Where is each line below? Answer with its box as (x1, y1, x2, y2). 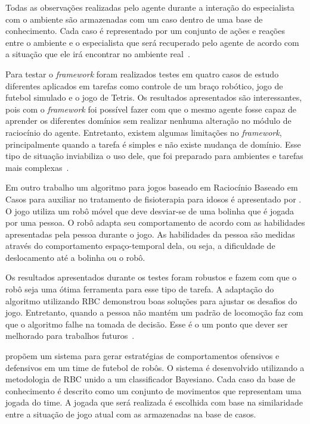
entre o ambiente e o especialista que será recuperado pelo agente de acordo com (5, 36, 299, 48)
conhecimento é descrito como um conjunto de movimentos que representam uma (5, 384, 302, 397)
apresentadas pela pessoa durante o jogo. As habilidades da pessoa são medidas (5, 227, 295, 240)
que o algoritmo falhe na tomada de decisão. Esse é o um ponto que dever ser (5, 317, 288, 330)
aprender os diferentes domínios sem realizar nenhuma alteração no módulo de (5, 114, 292, 127)
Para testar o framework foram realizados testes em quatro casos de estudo (5, 67, 279, 80)
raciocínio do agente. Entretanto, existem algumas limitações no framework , (5, 126, 282, 138)
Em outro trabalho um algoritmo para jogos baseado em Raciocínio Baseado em (5, 181, 298, 194)
